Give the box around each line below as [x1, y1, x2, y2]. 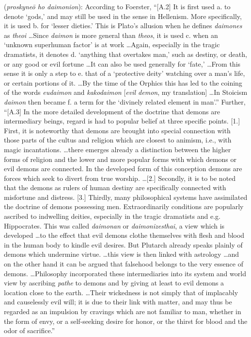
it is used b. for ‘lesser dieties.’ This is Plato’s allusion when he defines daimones [4, 20, 242, 31]
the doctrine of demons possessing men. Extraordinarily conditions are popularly [4, 201, 244, 212]
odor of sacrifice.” [4, 325, 55, 336]
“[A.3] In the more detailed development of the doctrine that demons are [4, 106, 220, 116]
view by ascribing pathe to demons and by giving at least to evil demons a [4, 278, 224, 288]
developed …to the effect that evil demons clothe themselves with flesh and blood [4, 230, 245, 240]
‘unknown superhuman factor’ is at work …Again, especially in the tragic [4, 39, 220, 50]
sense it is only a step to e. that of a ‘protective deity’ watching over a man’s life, [4, 68, 245, 78]
